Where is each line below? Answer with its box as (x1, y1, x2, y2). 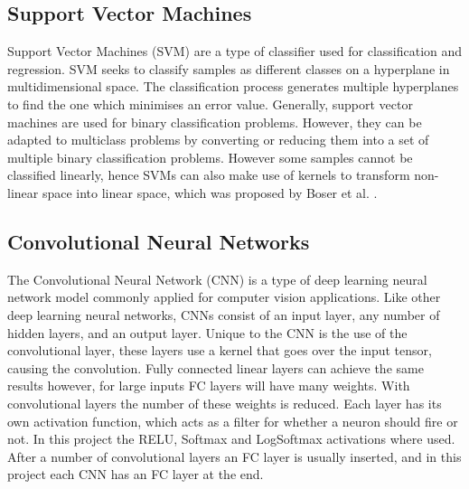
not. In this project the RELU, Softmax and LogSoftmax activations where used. (7, 429, 455, 448)
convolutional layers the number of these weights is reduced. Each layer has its (7, 393, 442, 412)
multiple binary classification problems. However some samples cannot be (7, 147, 413, 166)
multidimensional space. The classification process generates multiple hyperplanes (7, 77, 459, 96)
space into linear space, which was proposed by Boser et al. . (42, 183, 378, 202)
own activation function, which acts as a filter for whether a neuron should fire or (7, 411, 458, 430)
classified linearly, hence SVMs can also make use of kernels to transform (7, 165, 410, 184)
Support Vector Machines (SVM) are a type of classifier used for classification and (7, 42, 463, 61)
